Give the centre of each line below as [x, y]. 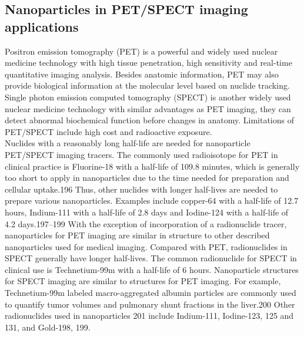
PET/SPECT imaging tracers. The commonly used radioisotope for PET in [141, 154]
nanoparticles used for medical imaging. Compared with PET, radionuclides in [146, 246]
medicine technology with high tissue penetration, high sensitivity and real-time [148, 63]
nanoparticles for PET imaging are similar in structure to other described [137, 235]
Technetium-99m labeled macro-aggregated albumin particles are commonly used [151, 293]
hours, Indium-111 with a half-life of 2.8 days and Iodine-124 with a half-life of [147, 212]
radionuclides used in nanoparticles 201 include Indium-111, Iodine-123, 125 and [149, 316]
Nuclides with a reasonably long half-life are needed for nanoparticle [128, 143]
